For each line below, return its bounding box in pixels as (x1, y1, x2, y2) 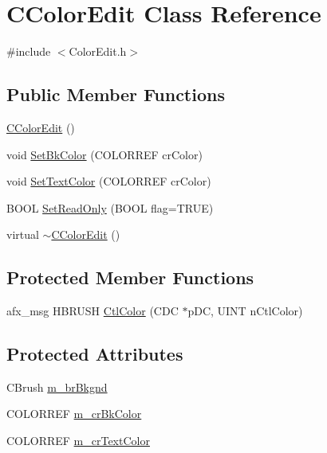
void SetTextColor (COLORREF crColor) (6, 173, 211, 189)
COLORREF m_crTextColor (6, 432, 150, 449)
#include (6, 43, 51, 60)
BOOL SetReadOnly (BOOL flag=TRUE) (6, 199, 214, 216)
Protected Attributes (6, 342, 183, 366)
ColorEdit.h (69, 43, 127, 60)
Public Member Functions (6, 82, 225, 107)
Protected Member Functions (6, 265, 254, 290)
